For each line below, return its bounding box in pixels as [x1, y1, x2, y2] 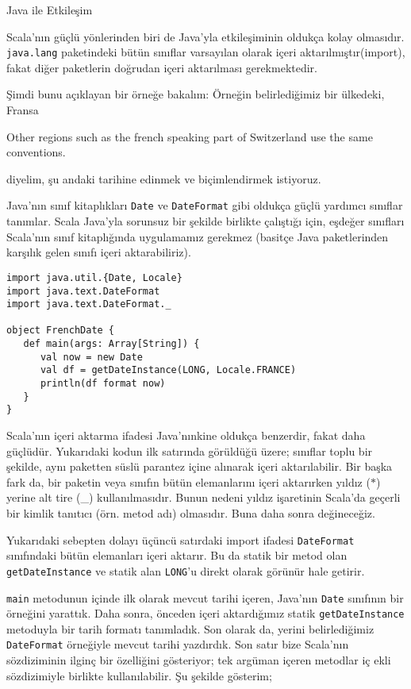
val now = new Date [40, 351, 143, 363]
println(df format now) [40, 378, 166, 390]
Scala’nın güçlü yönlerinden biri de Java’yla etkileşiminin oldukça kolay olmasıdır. [6, 28, 405, 44]
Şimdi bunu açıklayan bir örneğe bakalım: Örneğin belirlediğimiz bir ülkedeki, [6, 86, 385, 102]
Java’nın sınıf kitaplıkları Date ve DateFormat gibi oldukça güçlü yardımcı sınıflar [6, 197, 403, 214]
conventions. [6, 144, 66, 160]
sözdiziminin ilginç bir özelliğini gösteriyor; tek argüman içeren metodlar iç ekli [6, 652, 391, 668]
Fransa [6, 102, 39, 118]
